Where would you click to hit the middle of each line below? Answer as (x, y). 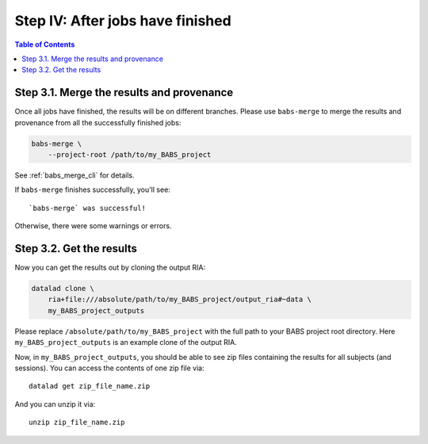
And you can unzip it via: (55, 404)
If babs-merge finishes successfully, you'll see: (92, 189)
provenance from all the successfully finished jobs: (98, 122)
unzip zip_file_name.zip (77, 423)
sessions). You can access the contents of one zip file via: (110, 368)
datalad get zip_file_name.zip (90, 386)
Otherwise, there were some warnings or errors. (93, 226)
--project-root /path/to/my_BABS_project (130, 155)
